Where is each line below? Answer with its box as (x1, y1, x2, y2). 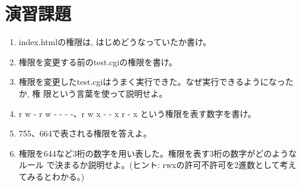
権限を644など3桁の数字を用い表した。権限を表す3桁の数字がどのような (18, 147, 297, 159)
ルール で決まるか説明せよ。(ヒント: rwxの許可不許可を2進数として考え (18, 159, 297, 171)
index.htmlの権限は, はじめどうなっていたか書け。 (18, 36, 212, 48)
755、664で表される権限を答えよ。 (18, 127, 152, 140)
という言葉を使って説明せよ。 (52, 87, 168, 99)
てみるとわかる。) (18, 170, 85, 182)
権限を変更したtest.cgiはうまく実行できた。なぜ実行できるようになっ (18, 75, 286, 88)
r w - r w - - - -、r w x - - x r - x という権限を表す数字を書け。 (18, 107, 257, 119)
